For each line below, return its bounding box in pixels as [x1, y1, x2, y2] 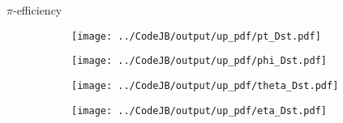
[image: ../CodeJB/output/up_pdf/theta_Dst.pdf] [71, 79, 339, 91]
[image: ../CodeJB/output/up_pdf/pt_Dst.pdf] [71, 30, 321, 42]
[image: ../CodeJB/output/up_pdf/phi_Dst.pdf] [71, 55, 327, 67]
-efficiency [12, 2, 62, 18]
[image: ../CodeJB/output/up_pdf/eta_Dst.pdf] [71, 104, 327, 117]
